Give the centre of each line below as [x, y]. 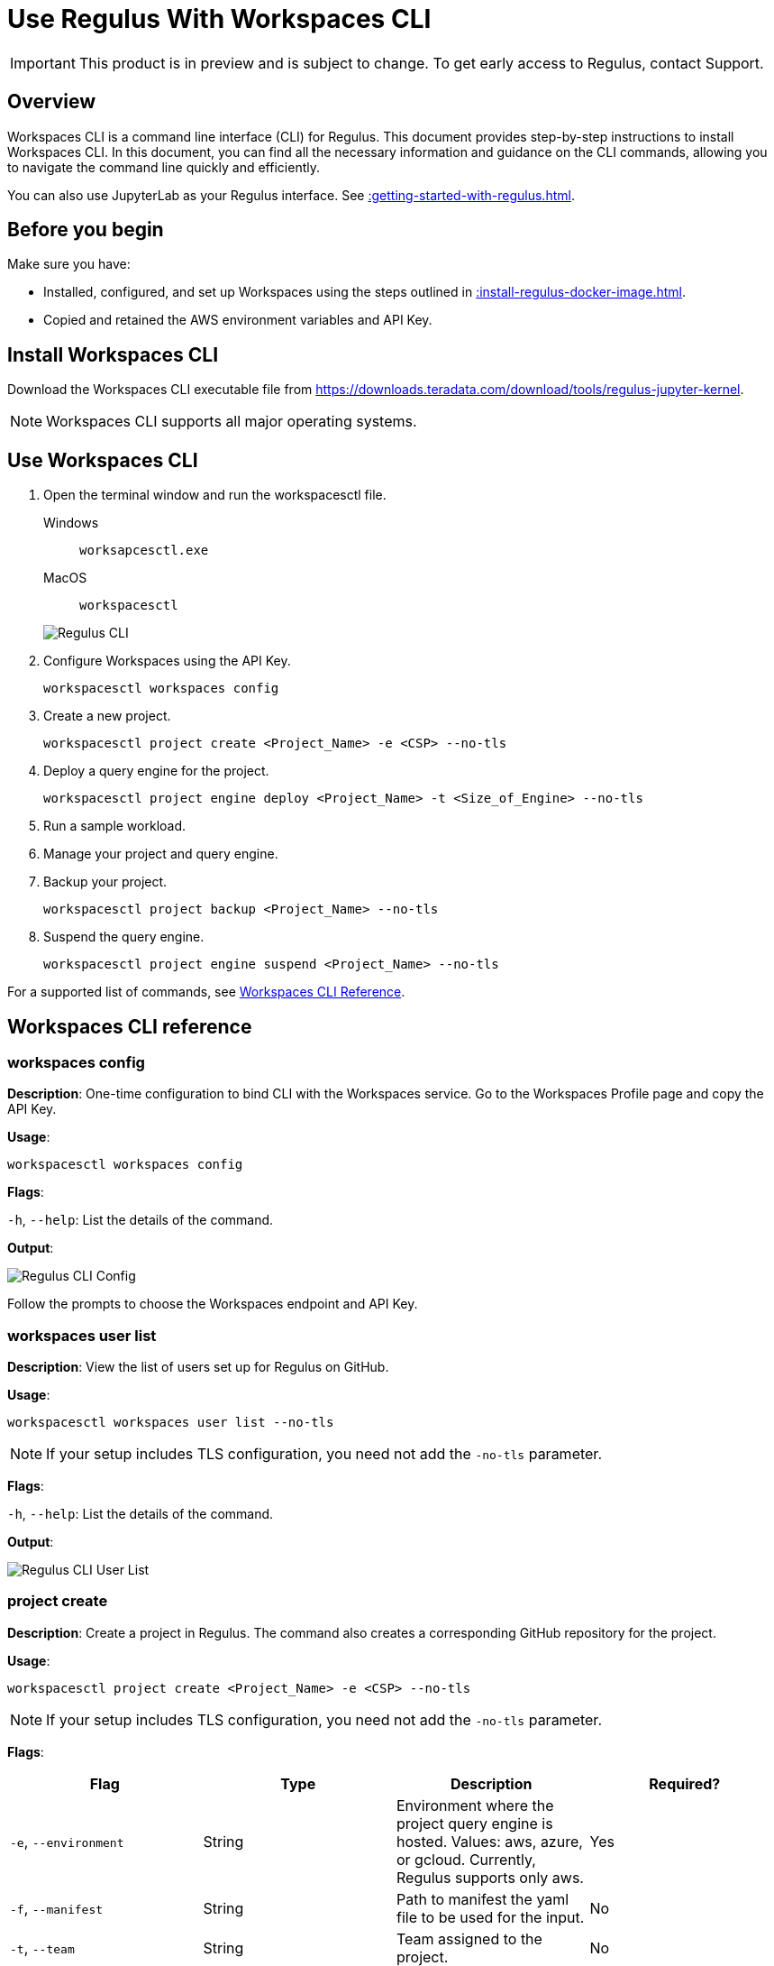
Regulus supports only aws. [490, 1877]
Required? [685, 1783]
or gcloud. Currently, [466, 1859]
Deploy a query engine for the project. [156, 771]
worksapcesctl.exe [144, 551]
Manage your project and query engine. [161, 854]
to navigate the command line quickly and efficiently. [164, 167]
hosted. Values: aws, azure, [490, 1841]
